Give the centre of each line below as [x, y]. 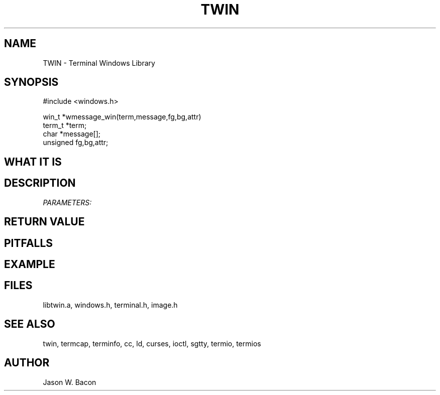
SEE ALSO [30, 324]
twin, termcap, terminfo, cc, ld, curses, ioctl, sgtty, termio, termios [152, 343]
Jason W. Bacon [70, 382]
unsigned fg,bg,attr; [76, 143]
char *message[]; [72, 134]
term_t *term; [65, 125]
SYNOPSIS [31, 82]
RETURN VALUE [44, 222]
